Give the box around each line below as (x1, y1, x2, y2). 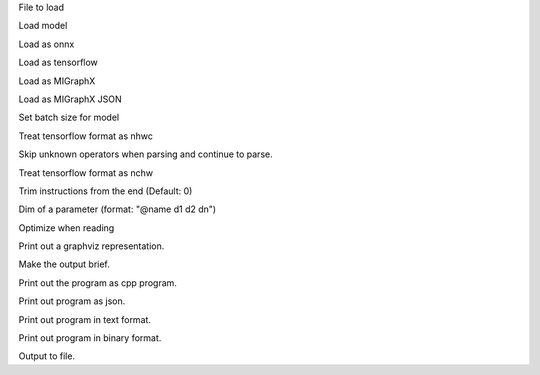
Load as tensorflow (18, 56, 99, 69)
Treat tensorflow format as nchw (18, 166, 154, 179)
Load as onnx (18, 38, 75, 50)
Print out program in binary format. (18, 332, 162, 344)
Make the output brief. (18, 258, 110, 270)
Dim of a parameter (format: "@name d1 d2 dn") (18, 203, 217, 215)
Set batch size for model (18, 111, 120, 124)
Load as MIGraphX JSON (18, 93, 122, 105)
